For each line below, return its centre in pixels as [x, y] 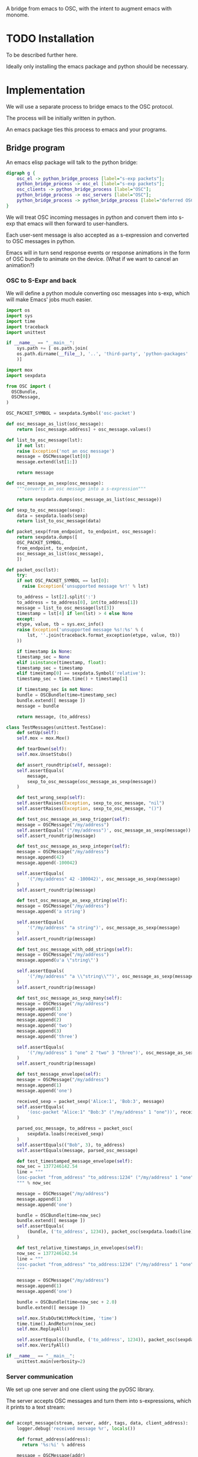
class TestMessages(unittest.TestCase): [57, 727]
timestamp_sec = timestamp [50, 668]
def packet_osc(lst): [33, 570]
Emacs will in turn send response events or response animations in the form [98, 253]
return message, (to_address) [54, 716]
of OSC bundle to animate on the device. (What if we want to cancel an [92, 258]
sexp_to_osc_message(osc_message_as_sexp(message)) [92, 781]
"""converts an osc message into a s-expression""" [81, 489]
